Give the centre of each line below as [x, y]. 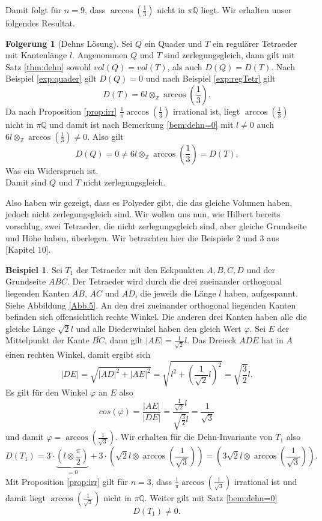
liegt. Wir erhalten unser [246, 10]
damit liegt [26, 497]
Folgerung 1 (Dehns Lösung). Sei [69, 43]
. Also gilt [105, 136]
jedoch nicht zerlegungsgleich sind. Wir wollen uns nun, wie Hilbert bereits [143, 214]
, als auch [185, 66]
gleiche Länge [30, 328]
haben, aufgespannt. [261, 293]
